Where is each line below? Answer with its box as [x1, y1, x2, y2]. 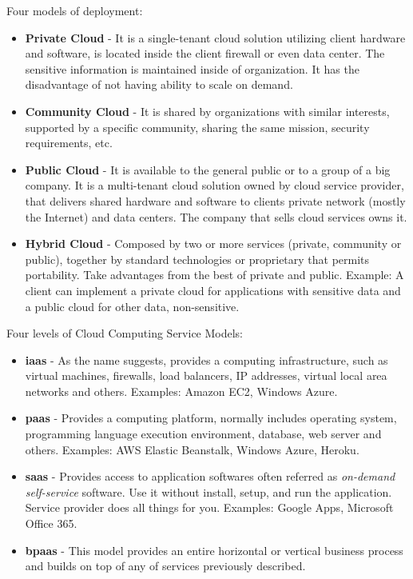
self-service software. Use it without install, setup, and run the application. [25, 483, 392, 500]
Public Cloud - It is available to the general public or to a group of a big [25, 161, 391, 178]
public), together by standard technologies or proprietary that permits [25, 250, 370, 267]
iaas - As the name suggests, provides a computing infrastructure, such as [25, 351, 388, 368]
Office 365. [25, 515, 77, 532]
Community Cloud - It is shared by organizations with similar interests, [25, 102, 390, 119]
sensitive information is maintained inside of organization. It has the [25, 60, 359, 77]
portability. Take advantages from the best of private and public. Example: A [25, 266, 404, 283]
